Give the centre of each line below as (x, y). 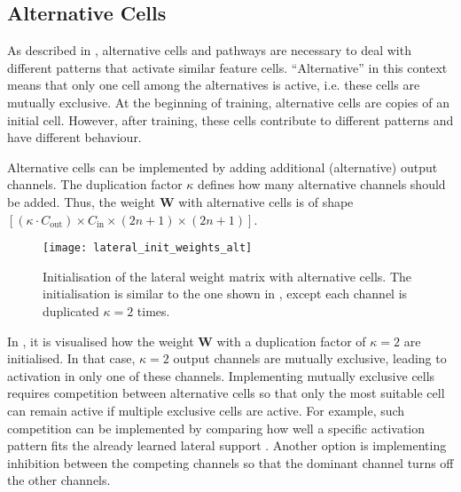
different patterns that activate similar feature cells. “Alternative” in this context (227, 67)
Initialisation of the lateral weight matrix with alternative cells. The (227, 276)
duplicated (71, 310)
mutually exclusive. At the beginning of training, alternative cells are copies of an (228, 102)
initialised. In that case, (71, 358)
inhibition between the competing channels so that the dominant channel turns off (230, 462)
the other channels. (59, 480)
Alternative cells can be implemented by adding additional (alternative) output (223, 167)
